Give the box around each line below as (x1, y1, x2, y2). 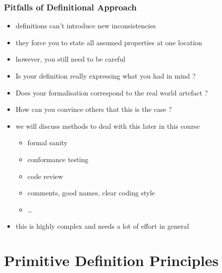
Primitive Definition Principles (4, 250, 219, 271)
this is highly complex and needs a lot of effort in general (15, 221, 189, 231)
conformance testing (27, 154, 89, 164)
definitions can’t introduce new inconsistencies (15, 20, 156, 31)
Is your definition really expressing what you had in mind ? (15, 71, 196, 81)
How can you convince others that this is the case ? (15, 104, 172, 114)
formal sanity (27, 137, 68, 148)
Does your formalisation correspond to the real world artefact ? (15, 87, 208, 97)
